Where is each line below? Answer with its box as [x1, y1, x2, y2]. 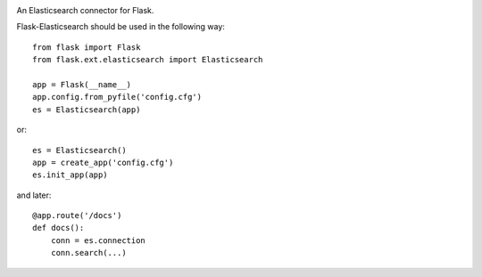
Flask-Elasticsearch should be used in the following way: [16, 21, 225, 32]
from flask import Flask [32, 42, 141, 53]
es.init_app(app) [32, 170, 108, 180]
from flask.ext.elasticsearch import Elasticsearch [32, 54, 263, 65]
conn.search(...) [50, 248, 127, 258]
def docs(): [32, 223, 85, 233]
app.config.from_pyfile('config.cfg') [32, 92, 203, 102]
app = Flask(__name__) [32, 79, 132, 89]
